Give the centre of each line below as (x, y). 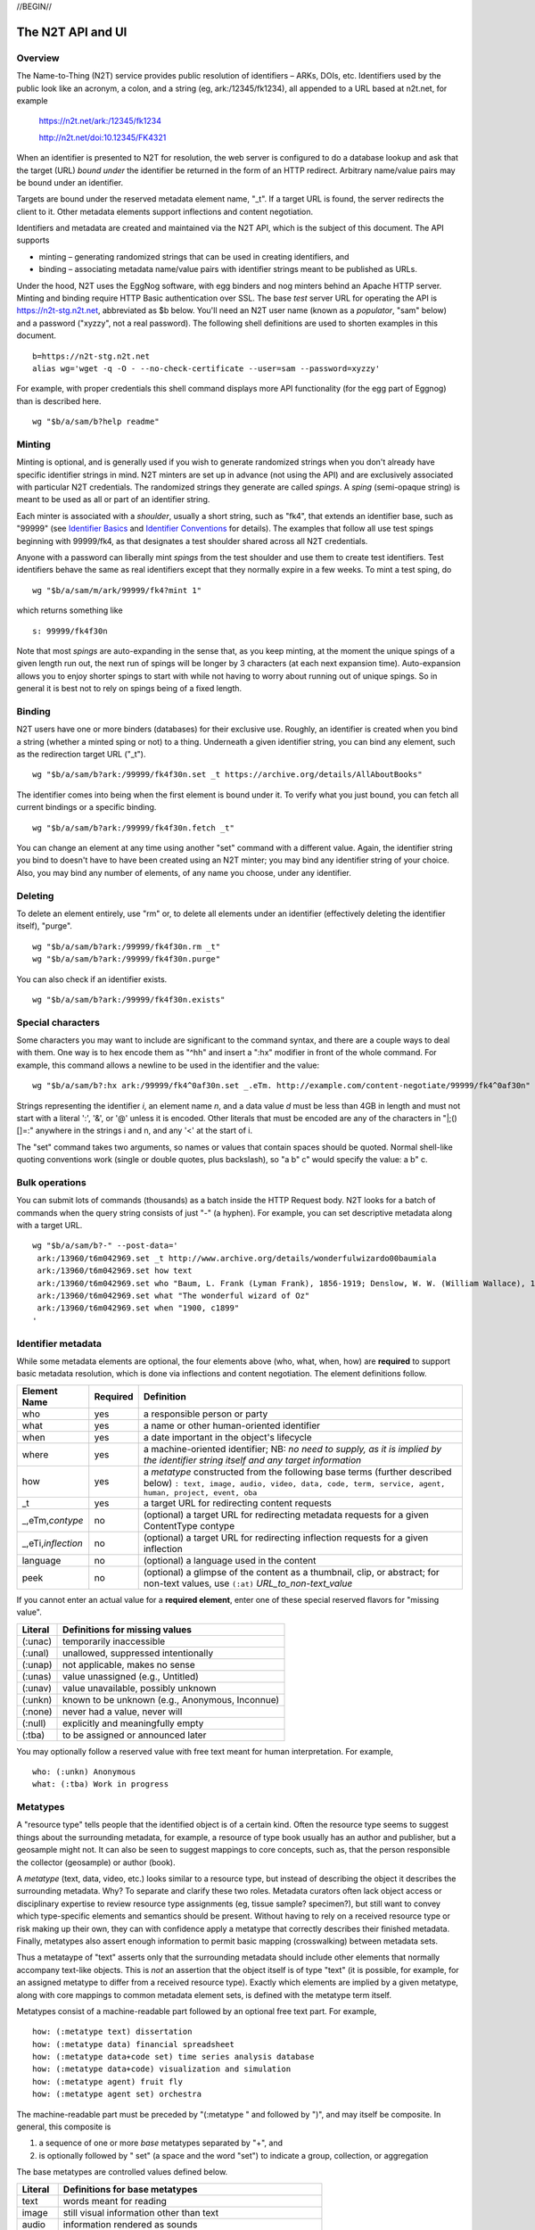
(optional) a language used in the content (230, 1560)
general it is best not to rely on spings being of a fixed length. (129, 689)
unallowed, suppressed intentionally (138, 1653)
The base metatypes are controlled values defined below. (122, 2172)
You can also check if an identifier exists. (92, 979)
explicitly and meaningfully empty (133, 1723)
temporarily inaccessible (114, 1641)
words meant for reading (115, 2201)
